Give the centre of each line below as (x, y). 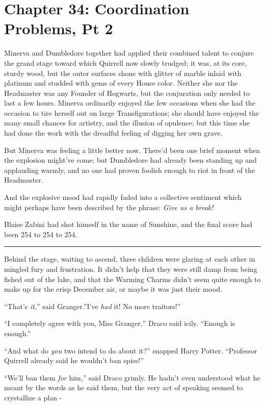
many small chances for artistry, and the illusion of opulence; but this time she (127, 123)
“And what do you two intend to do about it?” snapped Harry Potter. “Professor (131, 350)
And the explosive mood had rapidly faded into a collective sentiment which (123, 197)
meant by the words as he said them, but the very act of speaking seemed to (124, 387)
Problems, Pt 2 (59, 28)
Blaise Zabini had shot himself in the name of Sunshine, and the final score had (128, 224)
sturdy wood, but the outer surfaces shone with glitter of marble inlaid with (123, 73)
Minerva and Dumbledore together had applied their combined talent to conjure (129, 53)
